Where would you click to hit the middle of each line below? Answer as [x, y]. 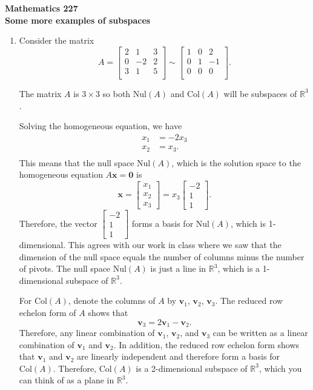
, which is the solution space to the [236, 162]
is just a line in [178, 268]
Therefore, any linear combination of [87, 333]
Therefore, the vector [58, 223]
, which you [280, 368]
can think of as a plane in [67, 380]
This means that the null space [77, 162]
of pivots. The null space [65, 268]
